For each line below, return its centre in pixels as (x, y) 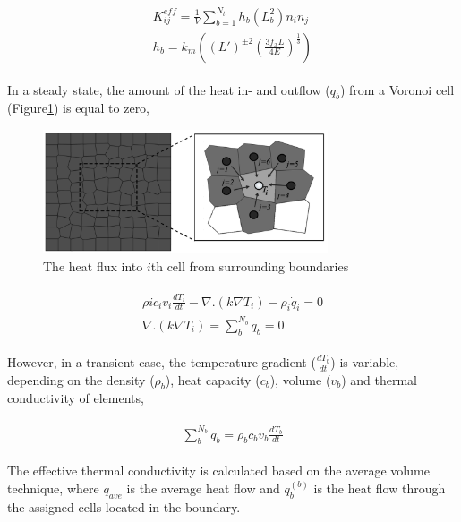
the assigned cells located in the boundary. (124, 506)
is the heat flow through (380, 488)
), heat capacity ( (213, 379)
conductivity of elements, (76, 398)
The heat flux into (93, 266)
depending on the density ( (81, 379)
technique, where (53, 488)
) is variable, (365, 361)
